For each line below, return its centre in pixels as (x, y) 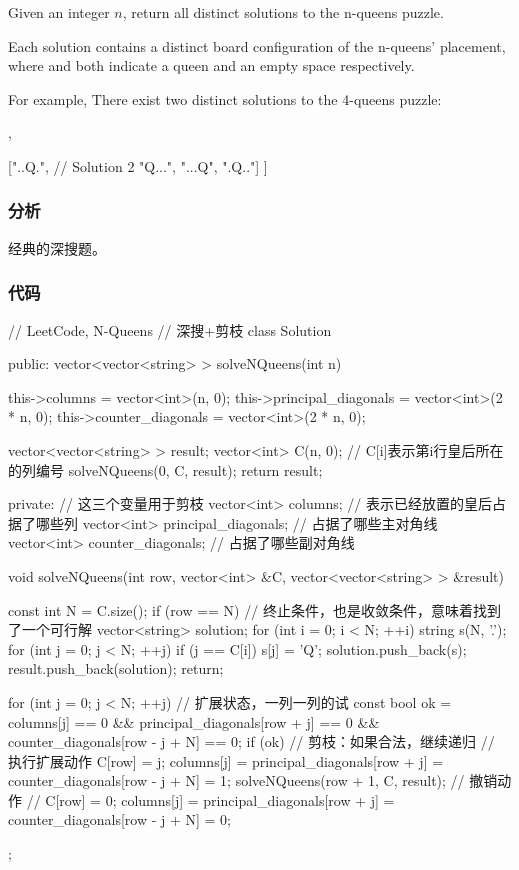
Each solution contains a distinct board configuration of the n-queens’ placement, (257, 45)
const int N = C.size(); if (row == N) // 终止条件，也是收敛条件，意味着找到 (254, 609)
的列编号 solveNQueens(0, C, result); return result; (165, 469)
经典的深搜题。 (57, 247)
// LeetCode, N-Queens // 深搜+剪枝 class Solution (170, 329)
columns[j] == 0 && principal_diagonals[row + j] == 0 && (194, 721)
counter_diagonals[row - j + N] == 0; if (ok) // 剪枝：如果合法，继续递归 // (251, 741)
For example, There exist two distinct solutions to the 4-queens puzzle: (225, 98)
